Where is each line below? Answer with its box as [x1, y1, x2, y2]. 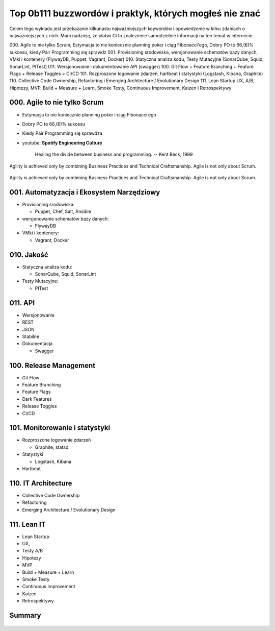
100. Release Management [9, 361, 96, 370]
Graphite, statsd [35, 444, 69, 450]
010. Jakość [9, 250, 48, 259]
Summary [9, 611, 41, 620]
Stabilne [22, 333, 40, 339]
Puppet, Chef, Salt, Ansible [35, 208, 91, 214]
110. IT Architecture [9, 479, 72, 488]
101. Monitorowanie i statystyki [9, 424, 111, 432]
